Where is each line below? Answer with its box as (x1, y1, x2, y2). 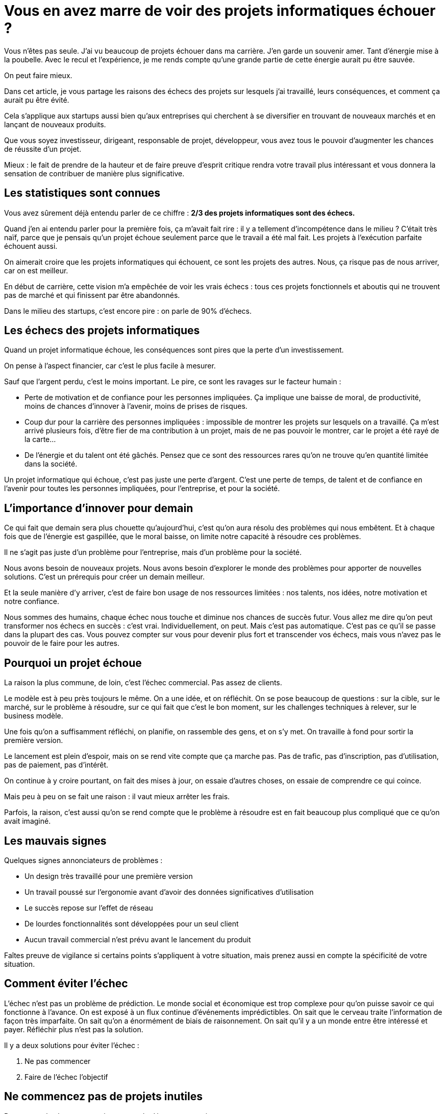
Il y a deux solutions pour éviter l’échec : (4, 1040, 139, 1050)
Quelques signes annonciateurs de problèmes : (4, 855, 163, 865)
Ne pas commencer (24, 1056, 91, 1065)
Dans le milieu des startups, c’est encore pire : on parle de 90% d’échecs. (4, 306, 252, 315)
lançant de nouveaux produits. (4, 120, 106, 129)
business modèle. (4, 711, 63, 721)
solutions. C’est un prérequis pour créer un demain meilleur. (4, 572, 205, 582)
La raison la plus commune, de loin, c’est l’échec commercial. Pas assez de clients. (4, 678, 282, 687)
